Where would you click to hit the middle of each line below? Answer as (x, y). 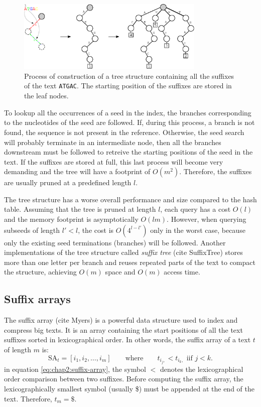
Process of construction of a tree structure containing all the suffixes (129, 76)
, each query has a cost (195, 209)
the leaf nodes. (46, 96)
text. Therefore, (28, 398)
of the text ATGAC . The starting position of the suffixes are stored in (128, 86)
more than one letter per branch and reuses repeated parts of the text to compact (130, 262)
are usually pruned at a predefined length (68, 182)
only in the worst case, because (198, 230)
